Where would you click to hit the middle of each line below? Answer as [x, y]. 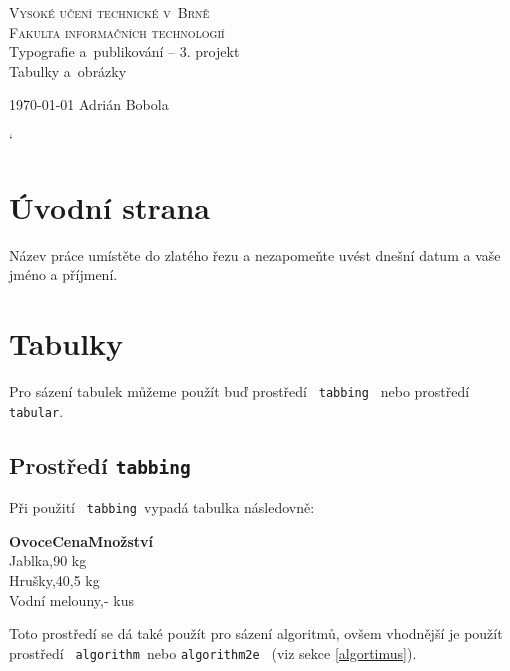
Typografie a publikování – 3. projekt [124, 51]
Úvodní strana [110, 206]
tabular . [36, 410]
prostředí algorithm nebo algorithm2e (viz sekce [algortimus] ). [213, 652]
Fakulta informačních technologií [117, 31]
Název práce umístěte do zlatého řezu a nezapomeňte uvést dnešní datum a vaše [255, 254]
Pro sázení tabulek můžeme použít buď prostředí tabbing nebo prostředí [239, 391]
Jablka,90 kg [48, 560]
